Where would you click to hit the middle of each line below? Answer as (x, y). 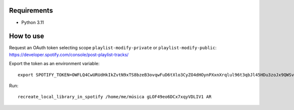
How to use (26, 36)
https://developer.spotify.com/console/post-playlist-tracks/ (69, 55)
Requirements (31, 10)
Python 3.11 (33, 22)
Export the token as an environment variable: (54, 64)
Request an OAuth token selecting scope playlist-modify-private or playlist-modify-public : (113, 48)
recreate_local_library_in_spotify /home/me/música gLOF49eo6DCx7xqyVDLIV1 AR (115, 97)
